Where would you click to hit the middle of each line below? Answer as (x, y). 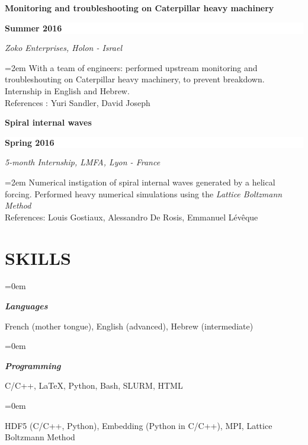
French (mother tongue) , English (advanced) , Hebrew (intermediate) (129, 326)
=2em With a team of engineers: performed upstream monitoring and (131, 67)
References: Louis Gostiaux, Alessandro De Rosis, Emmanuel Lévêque (131, 217)
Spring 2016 (30, 142)
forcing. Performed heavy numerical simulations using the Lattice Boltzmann (144, 193)
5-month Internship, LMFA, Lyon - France (83, 162)
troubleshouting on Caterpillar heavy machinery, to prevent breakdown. (135, 79)
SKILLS (38, 257)
